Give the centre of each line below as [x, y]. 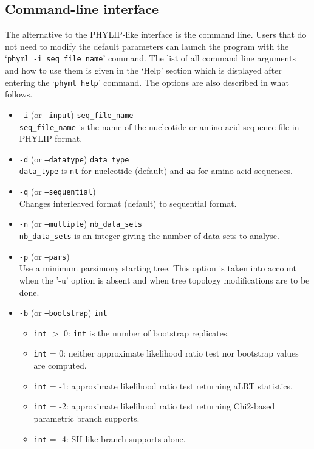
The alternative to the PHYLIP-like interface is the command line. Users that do [156, 34]
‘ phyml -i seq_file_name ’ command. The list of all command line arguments [150, 58]
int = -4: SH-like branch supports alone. [110, 438]
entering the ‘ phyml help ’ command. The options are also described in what [147, 82]
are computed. [60, 365]
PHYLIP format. [51, 138]
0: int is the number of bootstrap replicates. [147, 332]
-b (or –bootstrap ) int [63, 312]
